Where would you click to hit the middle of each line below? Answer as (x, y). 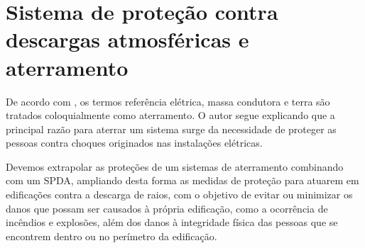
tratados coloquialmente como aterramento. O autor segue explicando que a (170, 115)
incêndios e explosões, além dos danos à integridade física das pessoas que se (172, 222)
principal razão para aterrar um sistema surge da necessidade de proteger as (171, 129)
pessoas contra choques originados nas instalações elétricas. (134, 143)
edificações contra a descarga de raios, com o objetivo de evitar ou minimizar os (179, 195)
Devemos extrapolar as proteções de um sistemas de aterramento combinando (175, 166)
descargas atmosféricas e (127, 39)
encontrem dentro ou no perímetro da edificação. (111, 236)
